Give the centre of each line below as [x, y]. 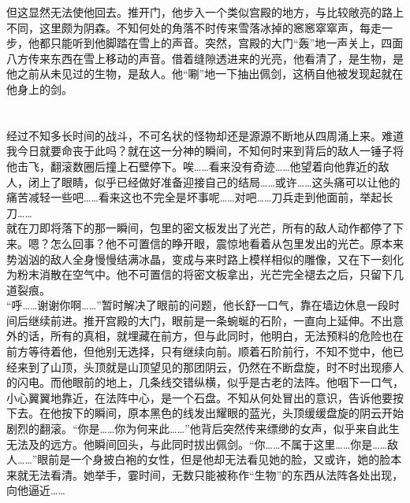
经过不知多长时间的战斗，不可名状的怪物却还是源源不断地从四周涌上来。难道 [205, 135]
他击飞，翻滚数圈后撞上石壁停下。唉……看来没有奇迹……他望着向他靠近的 [192, 166]
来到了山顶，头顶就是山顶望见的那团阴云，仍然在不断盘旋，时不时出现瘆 [205, 366]
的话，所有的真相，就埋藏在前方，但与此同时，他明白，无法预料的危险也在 [210, 336]
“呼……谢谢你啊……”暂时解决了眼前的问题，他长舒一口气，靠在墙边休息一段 [198, 305]
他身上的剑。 [39, 89]
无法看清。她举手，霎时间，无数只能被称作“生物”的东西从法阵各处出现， [216, 474]
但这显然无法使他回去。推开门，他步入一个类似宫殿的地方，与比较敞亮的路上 [205, 12]
